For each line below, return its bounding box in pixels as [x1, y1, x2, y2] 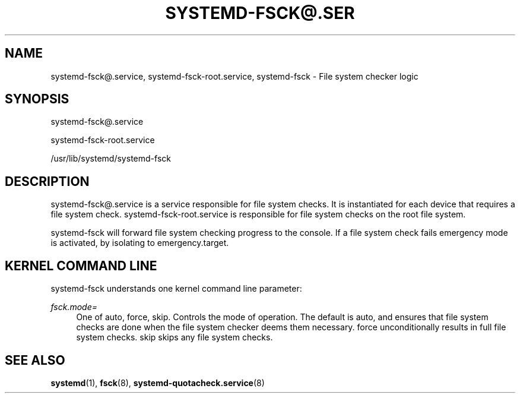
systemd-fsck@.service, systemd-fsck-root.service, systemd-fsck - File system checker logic [50, 71, 418, 81]
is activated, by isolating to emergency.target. [50, 238, 229, 248]
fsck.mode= [50, 302, 97, 312]
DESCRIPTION [5, 173, 90, 189]
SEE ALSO [5, 352, 65, 368]
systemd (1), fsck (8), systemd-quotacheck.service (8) [50, 377, 265, 388]
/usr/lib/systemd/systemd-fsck [50, 153, 171, 164]
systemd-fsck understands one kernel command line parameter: [50, 283, 302, 294]
